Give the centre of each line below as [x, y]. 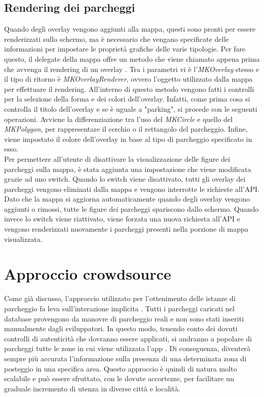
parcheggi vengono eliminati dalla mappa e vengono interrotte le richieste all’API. [132, 189]
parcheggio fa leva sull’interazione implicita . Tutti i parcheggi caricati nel [120, 308]
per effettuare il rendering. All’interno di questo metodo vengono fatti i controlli [129, 89]
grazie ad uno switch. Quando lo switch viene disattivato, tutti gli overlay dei [125, 179]
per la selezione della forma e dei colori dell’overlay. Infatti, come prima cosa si [127, 99]
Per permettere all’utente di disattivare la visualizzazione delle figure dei [117, 158]
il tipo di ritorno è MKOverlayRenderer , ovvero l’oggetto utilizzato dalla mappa [128, 79]
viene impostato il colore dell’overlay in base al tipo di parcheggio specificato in [128, 139]
